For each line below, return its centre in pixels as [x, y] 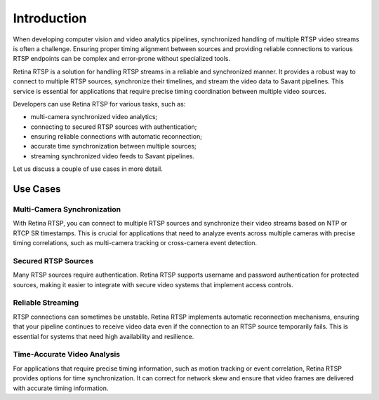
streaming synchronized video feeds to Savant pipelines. [113, 156]
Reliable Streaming [46, 303]
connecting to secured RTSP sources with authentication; [114, 127]
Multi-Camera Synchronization [67, 209]
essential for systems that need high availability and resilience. [104, 336]
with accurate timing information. [61, 388]
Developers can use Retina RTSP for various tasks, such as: [99, 104]
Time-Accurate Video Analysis [67, 354]
